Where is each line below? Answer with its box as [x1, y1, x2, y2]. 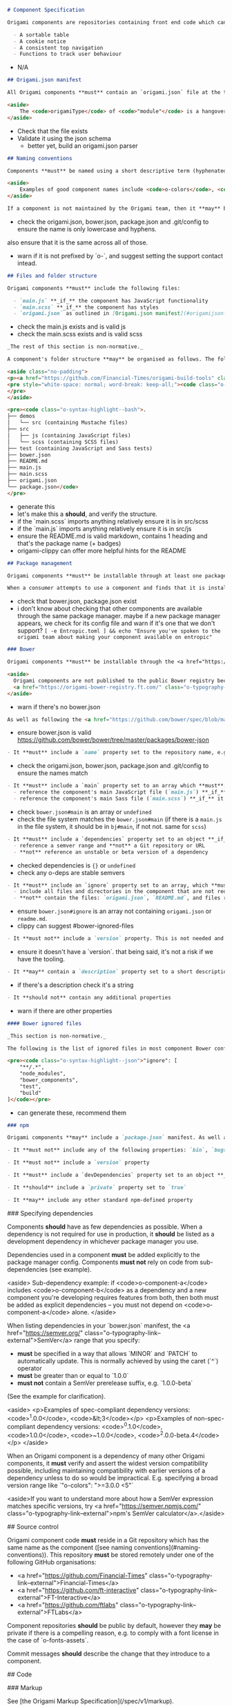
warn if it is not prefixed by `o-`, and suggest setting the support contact [17, 251, 223, 260]
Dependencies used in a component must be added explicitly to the [7, 1250, 200, 1258]
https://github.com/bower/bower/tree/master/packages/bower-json [17, 736, 209, 744]
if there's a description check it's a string [17, 981, 134, 989]
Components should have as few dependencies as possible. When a [7, 1223, 202, 1231]
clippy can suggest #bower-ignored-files [17, 922, 134, 930]
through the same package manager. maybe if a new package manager [17, 612, 221, 620]
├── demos [7, 413, 36, 420]
